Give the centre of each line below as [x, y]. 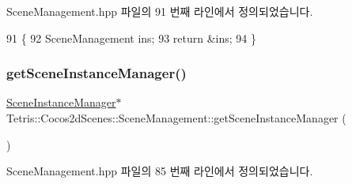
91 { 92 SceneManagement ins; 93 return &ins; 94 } [132, 38]
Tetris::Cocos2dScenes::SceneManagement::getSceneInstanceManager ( [176, 118]
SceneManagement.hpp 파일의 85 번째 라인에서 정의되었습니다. [160, 171]
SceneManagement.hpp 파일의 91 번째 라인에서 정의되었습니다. [160, 11]
